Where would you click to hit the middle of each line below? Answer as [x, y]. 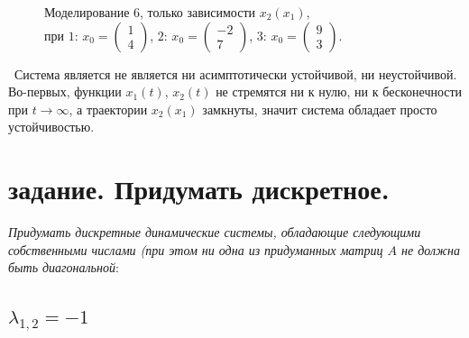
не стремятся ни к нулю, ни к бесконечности [339, 91]
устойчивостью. [51, 127]
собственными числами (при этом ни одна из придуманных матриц [196, 249]
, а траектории [108, 109]
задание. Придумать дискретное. [199, 189]
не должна [430, 249]
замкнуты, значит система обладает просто [320, 109]
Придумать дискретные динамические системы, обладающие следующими [215, 232]
